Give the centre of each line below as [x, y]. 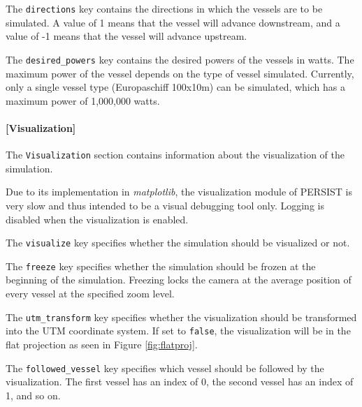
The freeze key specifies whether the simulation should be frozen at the [161, 266]
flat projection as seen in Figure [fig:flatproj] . [102, 344]
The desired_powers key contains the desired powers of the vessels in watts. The [180, 59]
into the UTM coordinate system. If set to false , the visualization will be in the [178, 331]
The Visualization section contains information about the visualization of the [175, 155]
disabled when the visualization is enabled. [97, 219]
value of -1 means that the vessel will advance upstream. [126, 36]
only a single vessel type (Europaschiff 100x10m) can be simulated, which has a [175, 87]
